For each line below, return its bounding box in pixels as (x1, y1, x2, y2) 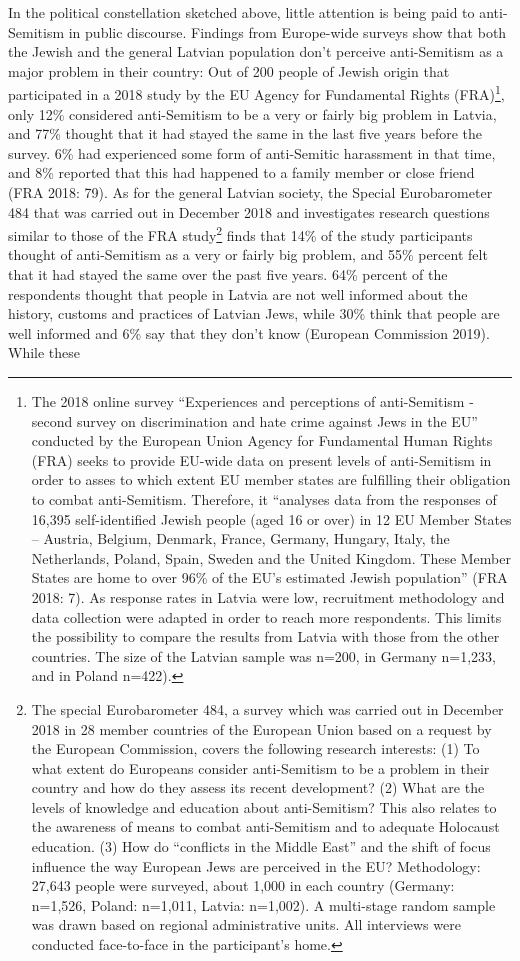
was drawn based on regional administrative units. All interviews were (31, 914, 461, 935)
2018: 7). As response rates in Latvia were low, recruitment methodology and (31, 586, 505, 607)
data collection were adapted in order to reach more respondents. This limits (31, 606, 502, 627)
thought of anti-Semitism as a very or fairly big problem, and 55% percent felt (8, 244, 488, 265)
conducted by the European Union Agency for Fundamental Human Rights (31, 430, 493, 451)
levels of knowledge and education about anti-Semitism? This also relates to (31, 796, 497, 817)
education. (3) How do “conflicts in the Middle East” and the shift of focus (31, 836, 491, 857)
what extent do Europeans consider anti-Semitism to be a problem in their (31, 757, 490, 778)
